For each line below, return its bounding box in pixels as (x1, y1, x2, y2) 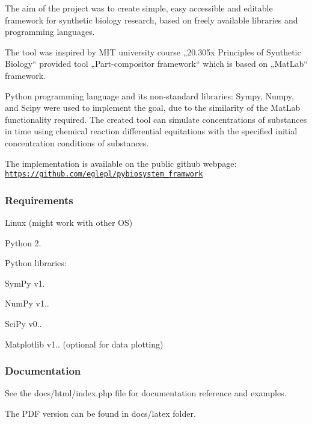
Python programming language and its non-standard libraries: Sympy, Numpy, (5, 89, 294, 102)
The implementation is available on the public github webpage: (5, 157, 237, 169)
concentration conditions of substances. (5, 136, 149, 149)
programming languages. (5, 25, 95, 38)
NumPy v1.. (5, 297, 49, 310)
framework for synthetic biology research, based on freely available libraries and (5, 13, 298, 26)
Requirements (5, 192, 73, 207)
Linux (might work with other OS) (5, 216, 133, 228)
